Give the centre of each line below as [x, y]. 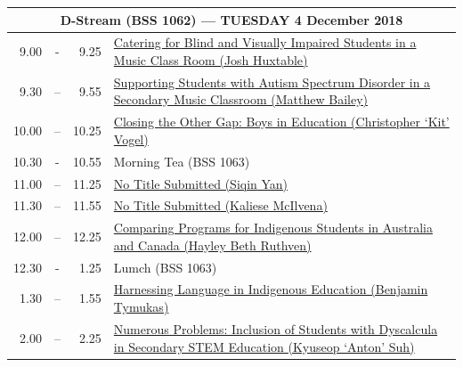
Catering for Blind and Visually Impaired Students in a [265, 42]
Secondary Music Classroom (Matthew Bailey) [240, 99]
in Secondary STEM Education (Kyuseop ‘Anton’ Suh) [264, 346]
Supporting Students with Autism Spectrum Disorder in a [272, 82]
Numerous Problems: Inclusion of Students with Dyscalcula [276, 328]
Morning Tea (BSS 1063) [182, 161]
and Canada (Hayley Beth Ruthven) [212, 245]
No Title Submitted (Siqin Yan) [201, 183]
